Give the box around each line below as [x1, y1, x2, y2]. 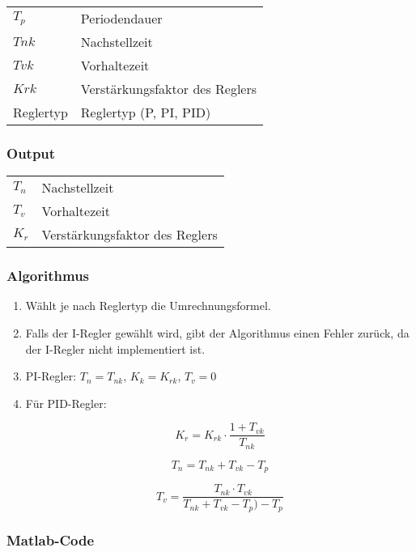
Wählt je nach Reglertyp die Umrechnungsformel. [25, 297, 271, 314]
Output [6, 142, 56, 163]
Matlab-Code [6, 529, 95, 550]
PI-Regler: [25, 367, 77, 384]
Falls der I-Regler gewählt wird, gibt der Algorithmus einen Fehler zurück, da [25, 325, 410, 342]
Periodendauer [80, 9, 163, 28]
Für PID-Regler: [25, 394, 107, 411]
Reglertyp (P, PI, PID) [80, 103, 211, 121]
